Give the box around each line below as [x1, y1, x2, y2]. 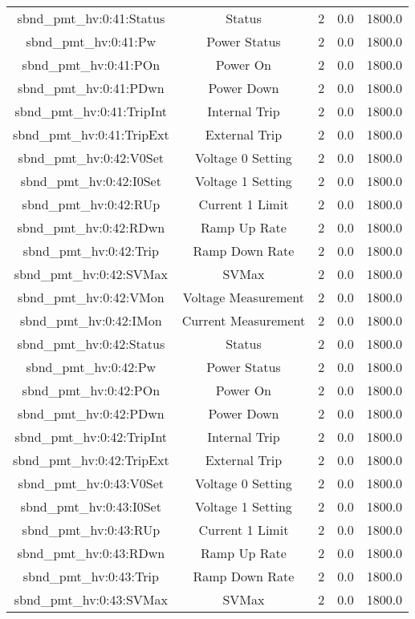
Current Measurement [181, 311, 306, 330]
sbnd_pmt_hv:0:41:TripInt [14, 102, 168, 120]
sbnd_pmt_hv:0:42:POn [22, 381, 161, 399]
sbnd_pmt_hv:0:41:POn [22, 55, 161, 74]
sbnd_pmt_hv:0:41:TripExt [13, 125, 169, 144]
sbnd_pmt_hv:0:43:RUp [22, 520, 161, 539]
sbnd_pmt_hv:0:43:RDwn [17, 544, 165, 562]
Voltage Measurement [182, 288, 305, 306]
